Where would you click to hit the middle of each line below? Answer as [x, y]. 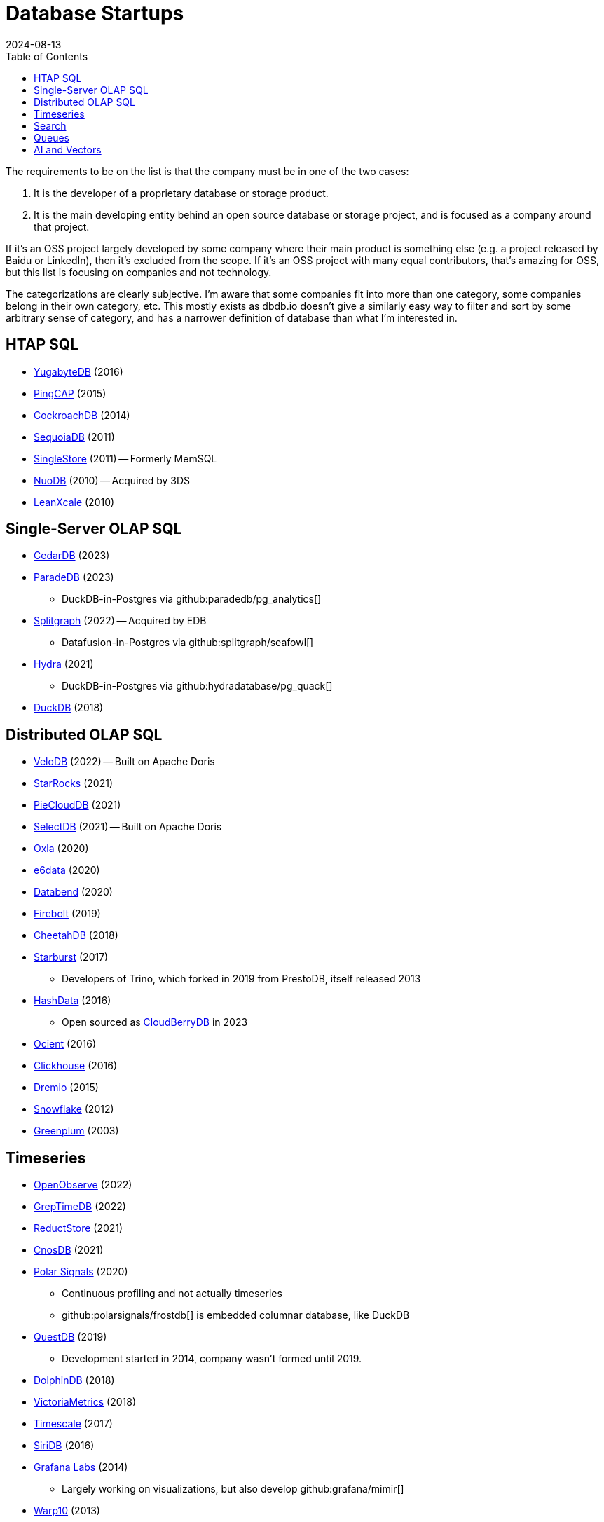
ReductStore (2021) [78, 1228]
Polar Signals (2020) [81, 1272]
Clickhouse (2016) [76, 1066]
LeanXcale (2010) [74, 502]
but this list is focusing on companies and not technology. [139, 272]
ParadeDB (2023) [74, 577]
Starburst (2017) [71, 957]
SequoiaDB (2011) [74, 437]
